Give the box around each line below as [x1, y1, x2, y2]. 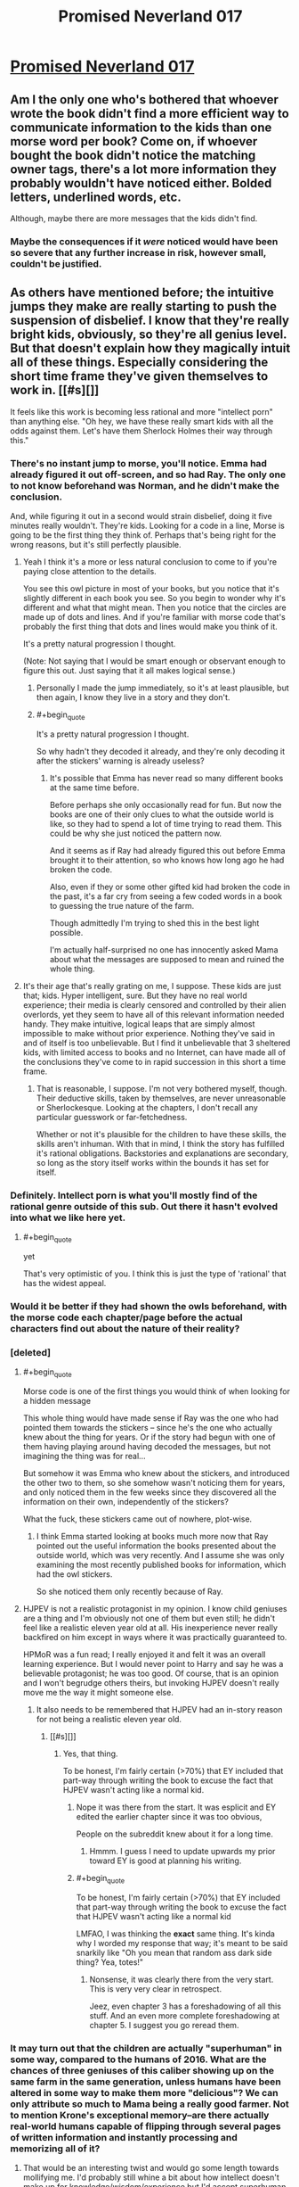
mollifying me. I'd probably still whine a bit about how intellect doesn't [22, 2172, 279, 2183]
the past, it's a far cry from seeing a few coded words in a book [49, 890, 283, 902]
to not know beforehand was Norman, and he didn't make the [10, 479, 279, 491]
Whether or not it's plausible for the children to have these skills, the [36, 1128, 287, 1139]
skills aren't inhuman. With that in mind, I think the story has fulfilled [36, 1138, 285, 1149]
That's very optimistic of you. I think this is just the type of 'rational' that [22, 1268, 287, 1279]
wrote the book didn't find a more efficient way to [10, 105, 290, 121]
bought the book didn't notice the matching [10, 147, 256, 162]
